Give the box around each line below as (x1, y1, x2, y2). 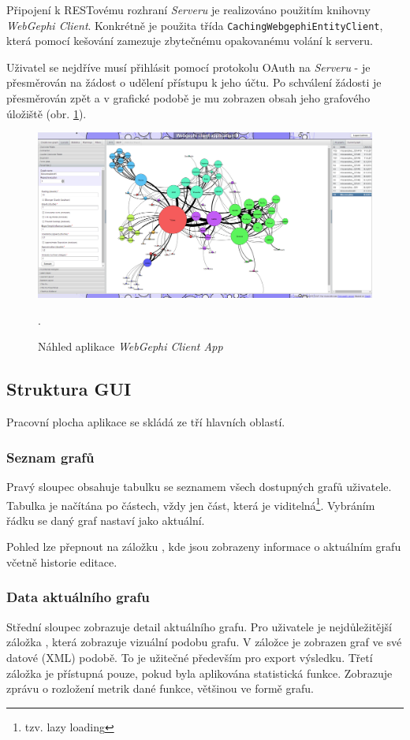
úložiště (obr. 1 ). (6, 105, 87, 121)
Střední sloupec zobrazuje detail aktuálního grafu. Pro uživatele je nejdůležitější (6, 618, 393, 634)
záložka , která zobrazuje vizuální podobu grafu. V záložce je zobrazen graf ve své (6, 634, 402, 650)
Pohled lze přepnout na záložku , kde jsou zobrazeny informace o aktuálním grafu (6, 538, 401, 555)
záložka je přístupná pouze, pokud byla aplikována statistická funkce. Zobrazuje (6, 664, 393, 681)
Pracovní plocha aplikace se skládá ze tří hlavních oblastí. (6, 414, 285, 430)
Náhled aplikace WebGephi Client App (38, 338, 223, 355)
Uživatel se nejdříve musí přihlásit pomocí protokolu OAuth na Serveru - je (6, 58, 371, 75)
